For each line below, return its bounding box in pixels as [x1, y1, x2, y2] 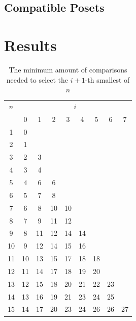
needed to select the [6, 74, 69, 85]
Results [4, 34, 57, 55]
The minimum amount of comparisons [9, 64, 127, 75]
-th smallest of [85, 74, 130, 85]
